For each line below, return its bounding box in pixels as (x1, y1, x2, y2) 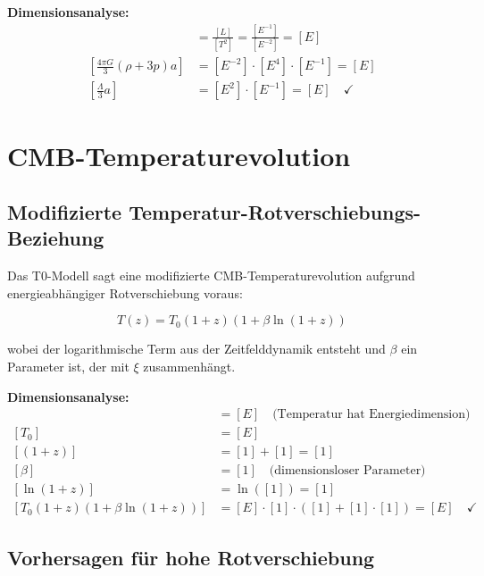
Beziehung (7, 224, 104, 252)
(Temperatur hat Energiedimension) (272, 408, 471, 422)
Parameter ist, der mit (7, 357, 129, 376)
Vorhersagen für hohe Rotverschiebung (7, 543, 375, 571)
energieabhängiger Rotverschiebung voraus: (7, 283, 243, 302)
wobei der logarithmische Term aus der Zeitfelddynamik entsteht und (7, 339, 386, 358)
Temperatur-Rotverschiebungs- (129, 198, 421, 226)
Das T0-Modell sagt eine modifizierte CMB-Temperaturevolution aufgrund (7, 266, 415, 285)
